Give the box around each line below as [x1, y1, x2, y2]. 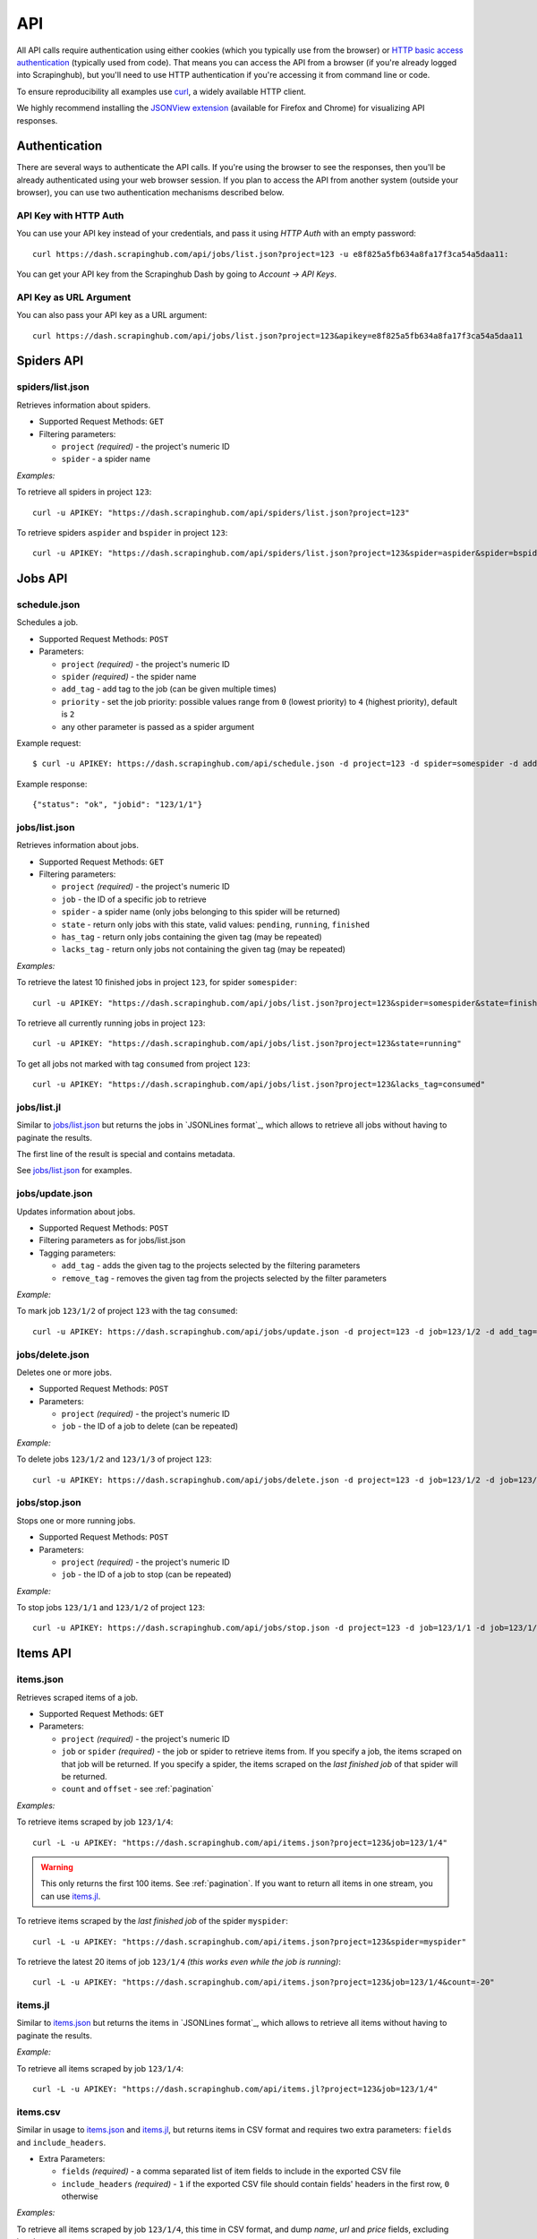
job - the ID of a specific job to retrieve [61, 894, 207, 905]
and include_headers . [16, 2137, 107, 2148]
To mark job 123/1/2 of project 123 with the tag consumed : [16, 1306, 238, 1317]
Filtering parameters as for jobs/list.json [38, 1235, 186, 1246]
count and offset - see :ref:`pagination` [61, 1783, 215, 1795]
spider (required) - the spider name [61, 672, 197, 682]
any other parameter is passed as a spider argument [61, 721, 255, 732]
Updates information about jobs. [16, 1205, 136, 1217]
